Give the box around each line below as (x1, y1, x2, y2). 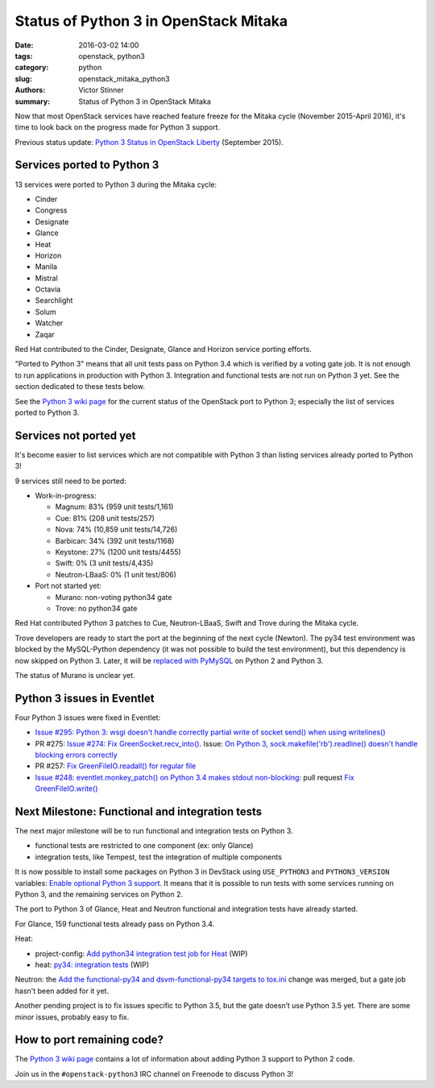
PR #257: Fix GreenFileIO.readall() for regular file (35, 761, 197, 771)
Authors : (14, 85, 46, 95)
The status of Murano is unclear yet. (14, 670, 136, 680)
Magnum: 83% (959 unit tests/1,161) (55, 502, 174, 511)
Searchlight (35, 296, 73, 305)
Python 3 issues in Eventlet (14, 691, 155, 705)
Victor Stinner (78, 85, 125, 95)
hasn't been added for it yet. (14, 986, 109, 995)
